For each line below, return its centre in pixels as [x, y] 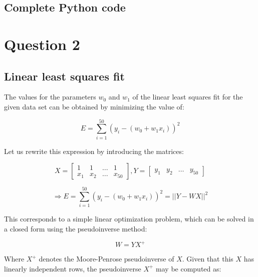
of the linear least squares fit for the [188, 97]
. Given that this [208, 259]
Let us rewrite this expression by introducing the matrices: [94, 151]
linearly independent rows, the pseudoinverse [73, 268]
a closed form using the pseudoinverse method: [76, 228]
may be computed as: [189, 268]
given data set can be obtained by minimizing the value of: [94, 106]
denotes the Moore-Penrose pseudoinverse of [106, 259]
